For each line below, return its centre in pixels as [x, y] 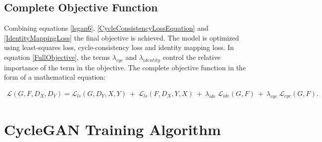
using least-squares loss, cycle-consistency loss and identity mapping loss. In [119, 47]
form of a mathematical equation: [55, 77]
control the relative [191, 57]
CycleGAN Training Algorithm [112, 129]
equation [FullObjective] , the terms [57, 57]
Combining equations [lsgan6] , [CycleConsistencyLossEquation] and [106, 28]
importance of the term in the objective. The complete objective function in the [125, 67]
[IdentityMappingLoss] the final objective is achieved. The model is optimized [122, 37]
